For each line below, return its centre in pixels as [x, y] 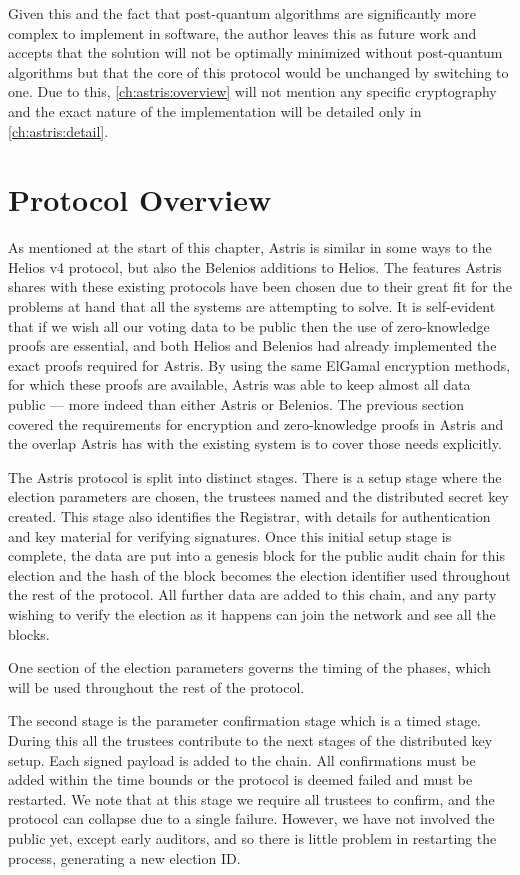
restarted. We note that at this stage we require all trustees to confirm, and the [251, 798]
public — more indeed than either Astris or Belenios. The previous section [236, 404]
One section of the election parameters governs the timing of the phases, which [249, 667]
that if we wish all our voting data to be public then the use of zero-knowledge [249, 325]
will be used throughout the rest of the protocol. [156, 686]
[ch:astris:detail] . [58, 130]
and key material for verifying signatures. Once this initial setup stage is [230, 535]
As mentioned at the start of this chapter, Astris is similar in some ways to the [250, 247]
